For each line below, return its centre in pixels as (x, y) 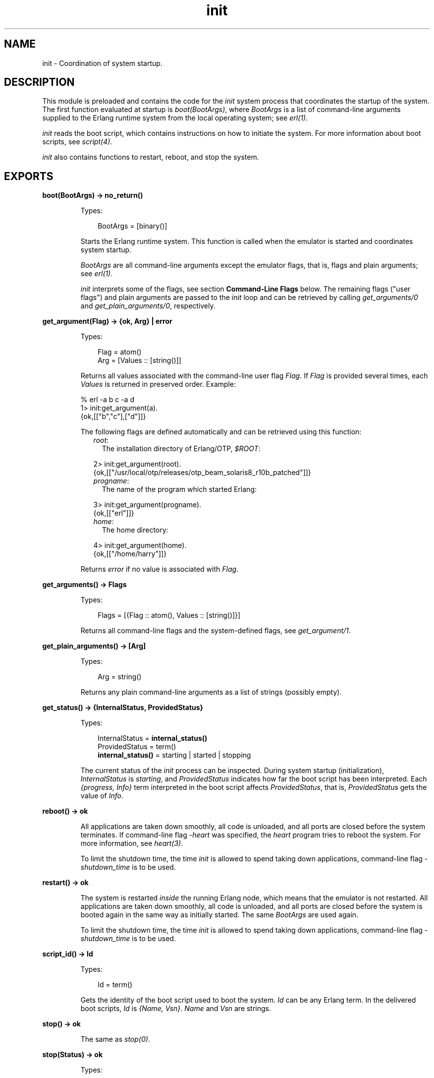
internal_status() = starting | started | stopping (174, 755)
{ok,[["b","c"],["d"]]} (113, 417)
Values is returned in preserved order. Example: (158, 384)
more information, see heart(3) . (132, 843)
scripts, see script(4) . (77, 142)
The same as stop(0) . (115, 1039)
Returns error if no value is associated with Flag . (160, 569)
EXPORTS (29, 176)
